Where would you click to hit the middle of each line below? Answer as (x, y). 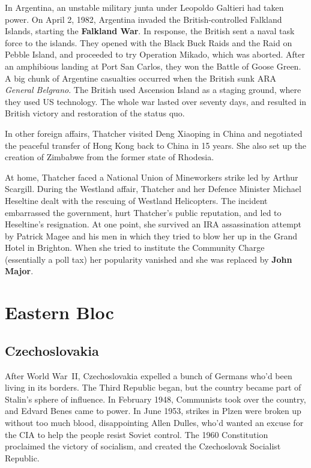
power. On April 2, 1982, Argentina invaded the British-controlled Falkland (143, 19)
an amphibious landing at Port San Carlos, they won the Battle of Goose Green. (153, 66)
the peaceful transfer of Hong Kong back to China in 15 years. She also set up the (156, 145)
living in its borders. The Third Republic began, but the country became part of (153, 387)
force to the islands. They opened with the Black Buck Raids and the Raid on (149, 42)
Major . (19, 271)
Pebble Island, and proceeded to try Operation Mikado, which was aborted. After (155, 54)
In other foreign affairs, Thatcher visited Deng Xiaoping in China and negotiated (154, 133)
